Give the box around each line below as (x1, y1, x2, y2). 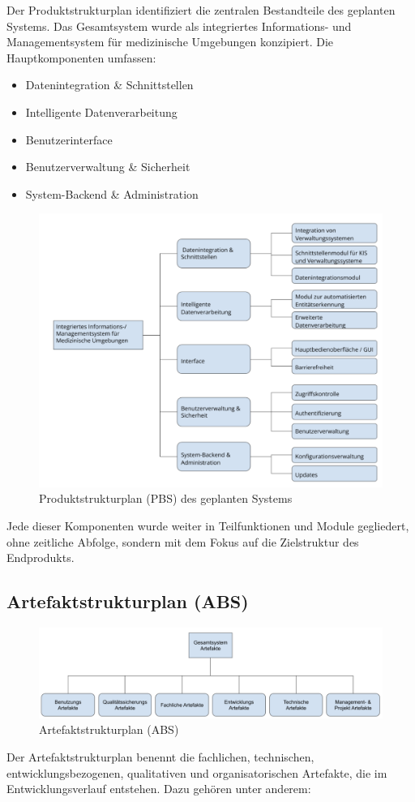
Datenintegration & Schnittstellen (25, 76, 194, 93)
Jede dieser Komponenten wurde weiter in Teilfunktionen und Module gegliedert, (6, 517, 409, 534)
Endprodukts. (6, 549, 75, 566)
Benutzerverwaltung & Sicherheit (25, 158, 190, 175)
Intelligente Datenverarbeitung (25, 103, 178, 120)
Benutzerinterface (25, 131, 113, 148)
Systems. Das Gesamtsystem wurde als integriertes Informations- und (6, 17, 352, 34)
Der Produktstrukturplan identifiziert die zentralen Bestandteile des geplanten (6, 2, 396, 18)
